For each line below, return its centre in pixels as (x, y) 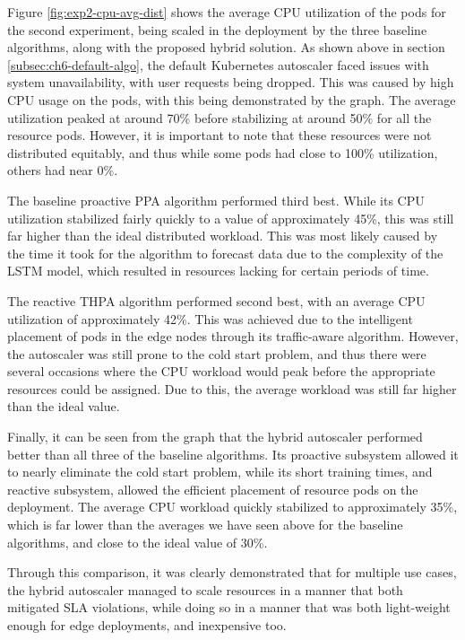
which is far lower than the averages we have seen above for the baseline (205, 525)
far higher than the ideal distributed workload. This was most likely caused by (223, 236)
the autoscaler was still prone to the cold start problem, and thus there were (217, 353)
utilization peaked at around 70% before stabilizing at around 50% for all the (220, 117)
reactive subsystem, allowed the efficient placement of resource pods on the (213, 489)
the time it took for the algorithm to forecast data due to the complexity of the (225, 253)
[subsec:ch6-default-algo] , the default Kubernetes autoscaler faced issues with (218, 64)
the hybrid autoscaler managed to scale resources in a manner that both (205, 589)
